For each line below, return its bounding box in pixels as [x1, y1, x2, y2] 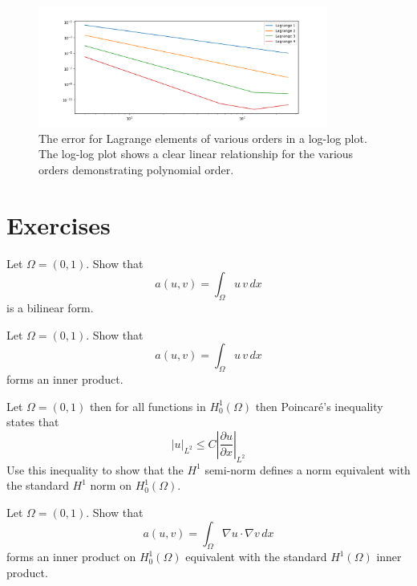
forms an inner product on [6, 548, 136, 565]
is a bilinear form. [6, 299, 94, 316]
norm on [90, 477, 132, 494]
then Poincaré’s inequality [255, 397, 383, 414]
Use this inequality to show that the [6, 461, 184, 478]
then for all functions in [89, 397, 206, 414]
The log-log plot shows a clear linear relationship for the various [38, 145, 354, 162]
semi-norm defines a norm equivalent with [204, 461, 411, 478]
